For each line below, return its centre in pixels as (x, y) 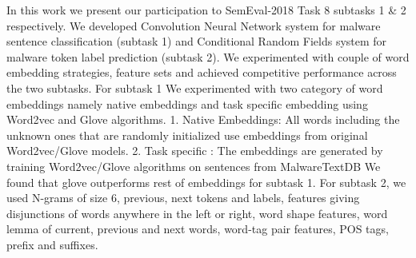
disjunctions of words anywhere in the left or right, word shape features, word (197, 213)
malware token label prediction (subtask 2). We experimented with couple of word (208, 56)
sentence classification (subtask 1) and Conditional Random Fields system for (197, 41)
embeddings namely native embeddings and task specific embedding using (187, 103)
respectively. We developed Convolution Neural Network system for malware (194, 25)
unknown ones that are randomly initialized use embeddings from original (187, 135)
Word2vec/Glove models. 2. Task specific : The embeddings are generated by (195, 151)
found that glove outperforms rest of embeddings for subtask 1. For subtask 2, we (206, 182)
